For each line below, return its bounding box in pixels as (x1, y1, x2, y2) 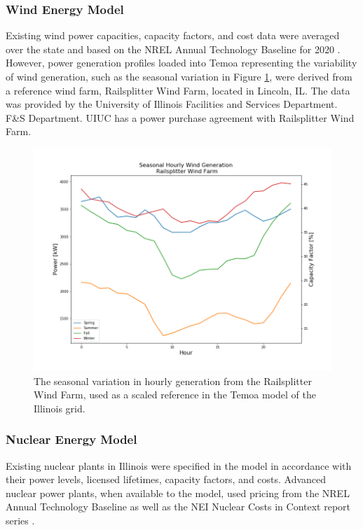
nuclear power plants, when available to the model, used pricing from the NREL (6, 485, 350, 500)
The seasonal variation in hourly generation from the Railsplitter (34, 373, 312, 388)
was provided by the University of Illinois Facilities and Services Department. (6, 97, 338, 111)
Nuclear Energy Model (6, 431, 137, 448)
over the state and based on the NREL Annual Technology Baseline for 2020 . (6, 41, 341, 56)
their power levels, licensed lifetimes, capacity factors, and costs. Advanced (6, 472, 327, 487)
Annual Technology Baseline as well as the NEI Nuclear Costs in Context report (6, 499, 351, 514)
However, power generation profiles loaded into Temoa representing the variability (6, 55, 357, 70)
